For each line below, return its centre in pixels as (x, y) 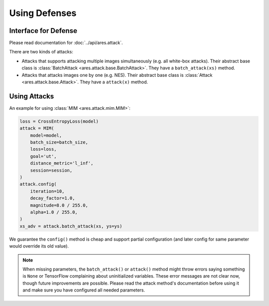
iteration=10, (47, 191)
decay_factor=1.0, (53, 198)
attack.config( (38, 184)
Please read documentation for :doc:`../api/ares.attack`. (66, 43)
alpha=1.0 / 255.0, (54, 212)
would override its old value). (39, 246)
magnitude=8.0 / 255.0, (59, 205)
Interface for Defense (43, 31)
